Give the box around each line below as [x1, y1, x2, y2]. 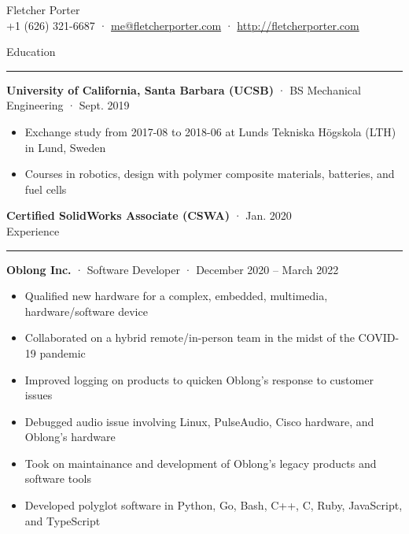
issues [24, 387, 53, 403]
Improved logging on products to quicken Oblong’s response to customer [24, 371, 374, 388]
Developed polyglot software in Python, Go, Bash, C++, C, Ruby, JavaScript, [24, 497, 403, 514]
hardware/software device [24, 302, 148, 319]
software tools [24, 470, 91, 487]
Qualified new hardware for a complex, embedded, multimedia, [24, 287, 328, 304]
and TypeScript [24, 512, 101, 528]
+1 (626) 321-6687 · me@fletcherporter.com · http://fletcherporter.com [6, 17, 359, 33]
